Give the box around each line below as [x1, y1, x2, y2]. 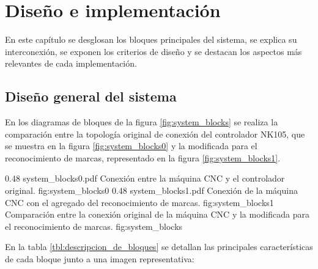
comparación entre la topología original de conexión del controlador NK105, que [5, 127, 305, 140]
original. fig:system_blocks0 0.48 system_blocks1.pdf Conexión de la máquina [5, 184, 298, 197]
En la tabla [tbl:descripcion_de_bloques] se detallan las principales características [5, 240, 313, 253]
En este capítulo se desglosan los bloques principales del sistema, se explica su [5, 33, 297, 46]
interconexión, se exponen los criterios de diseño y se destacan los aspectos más [5, 45, 302, 57]
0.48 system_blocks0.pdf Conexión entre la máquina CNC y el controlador [5, 172, 285, 185]
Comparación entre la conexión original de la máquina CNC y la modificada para [5, 208, 309, 221]
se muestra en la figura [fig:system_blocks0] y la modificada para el [5, 139, 257, 152]
